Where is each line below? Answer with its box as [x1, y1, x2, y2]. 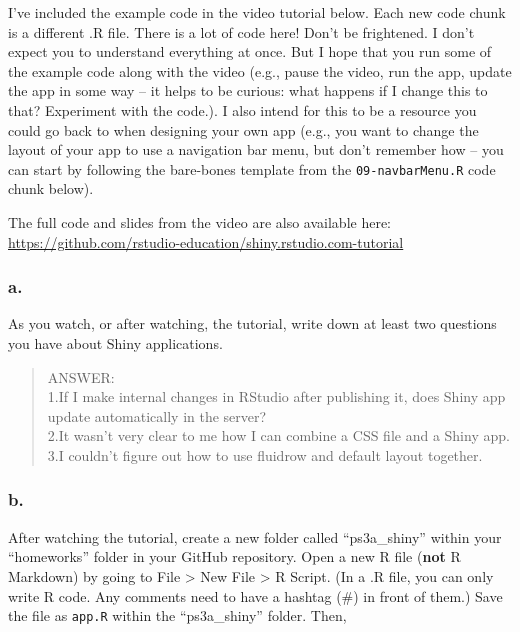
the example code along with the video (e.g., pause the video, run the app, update [8, 60, 512, 81]
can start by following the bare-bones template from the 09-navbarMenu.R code [8, 158, 496, 179]
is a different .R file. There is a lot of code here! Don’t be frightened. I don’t [8, 21, 475, 42]
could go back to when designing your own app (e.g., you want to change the [8, 119, 479, 140]
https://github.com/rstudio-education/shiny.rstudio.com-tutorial [8, 231, 404, 252]
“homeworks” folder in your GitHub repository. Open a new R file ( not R [8, 546, 461, 567]
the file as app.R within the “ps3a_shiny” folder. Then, [8, 605, 347, 626]
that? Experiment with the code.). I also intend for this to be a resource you [8, 99, 477, 120]
